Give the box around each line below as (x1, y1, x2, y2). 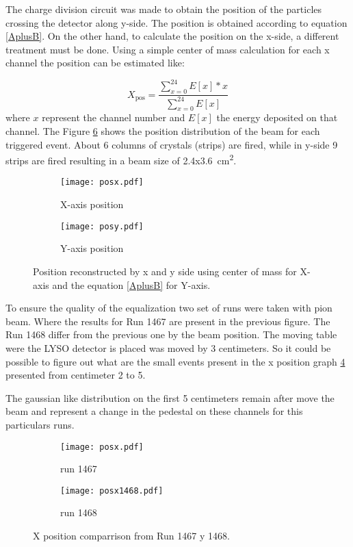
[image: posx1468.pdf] (60, 485, 164, 496)
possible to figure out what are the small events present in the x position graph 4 (5, 354, 345, 368)
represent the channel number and (42, 110, 185, 125)
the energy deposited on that (216, 110, 338, 125)
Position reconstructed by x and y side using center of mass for (33, 264, 297, 278)
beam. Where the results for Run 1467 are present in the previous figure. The (5, 314, 330, 328)
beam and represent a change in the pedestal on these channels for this (5, 404, 303, 418)
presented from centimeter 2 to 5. (5, 368, 146, 382)
